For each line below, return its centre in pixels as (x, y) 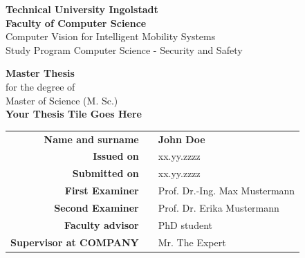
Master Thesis (40, 73)
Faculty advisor (102, 224)
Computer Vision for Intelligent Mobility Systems (111, 36)
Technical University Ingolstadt (82, 9)
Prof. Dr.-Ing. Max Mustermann (227, 191)
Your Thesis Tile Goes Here (74, 114)
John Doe (182, 139)
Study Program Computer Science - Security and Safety (124, 49)
